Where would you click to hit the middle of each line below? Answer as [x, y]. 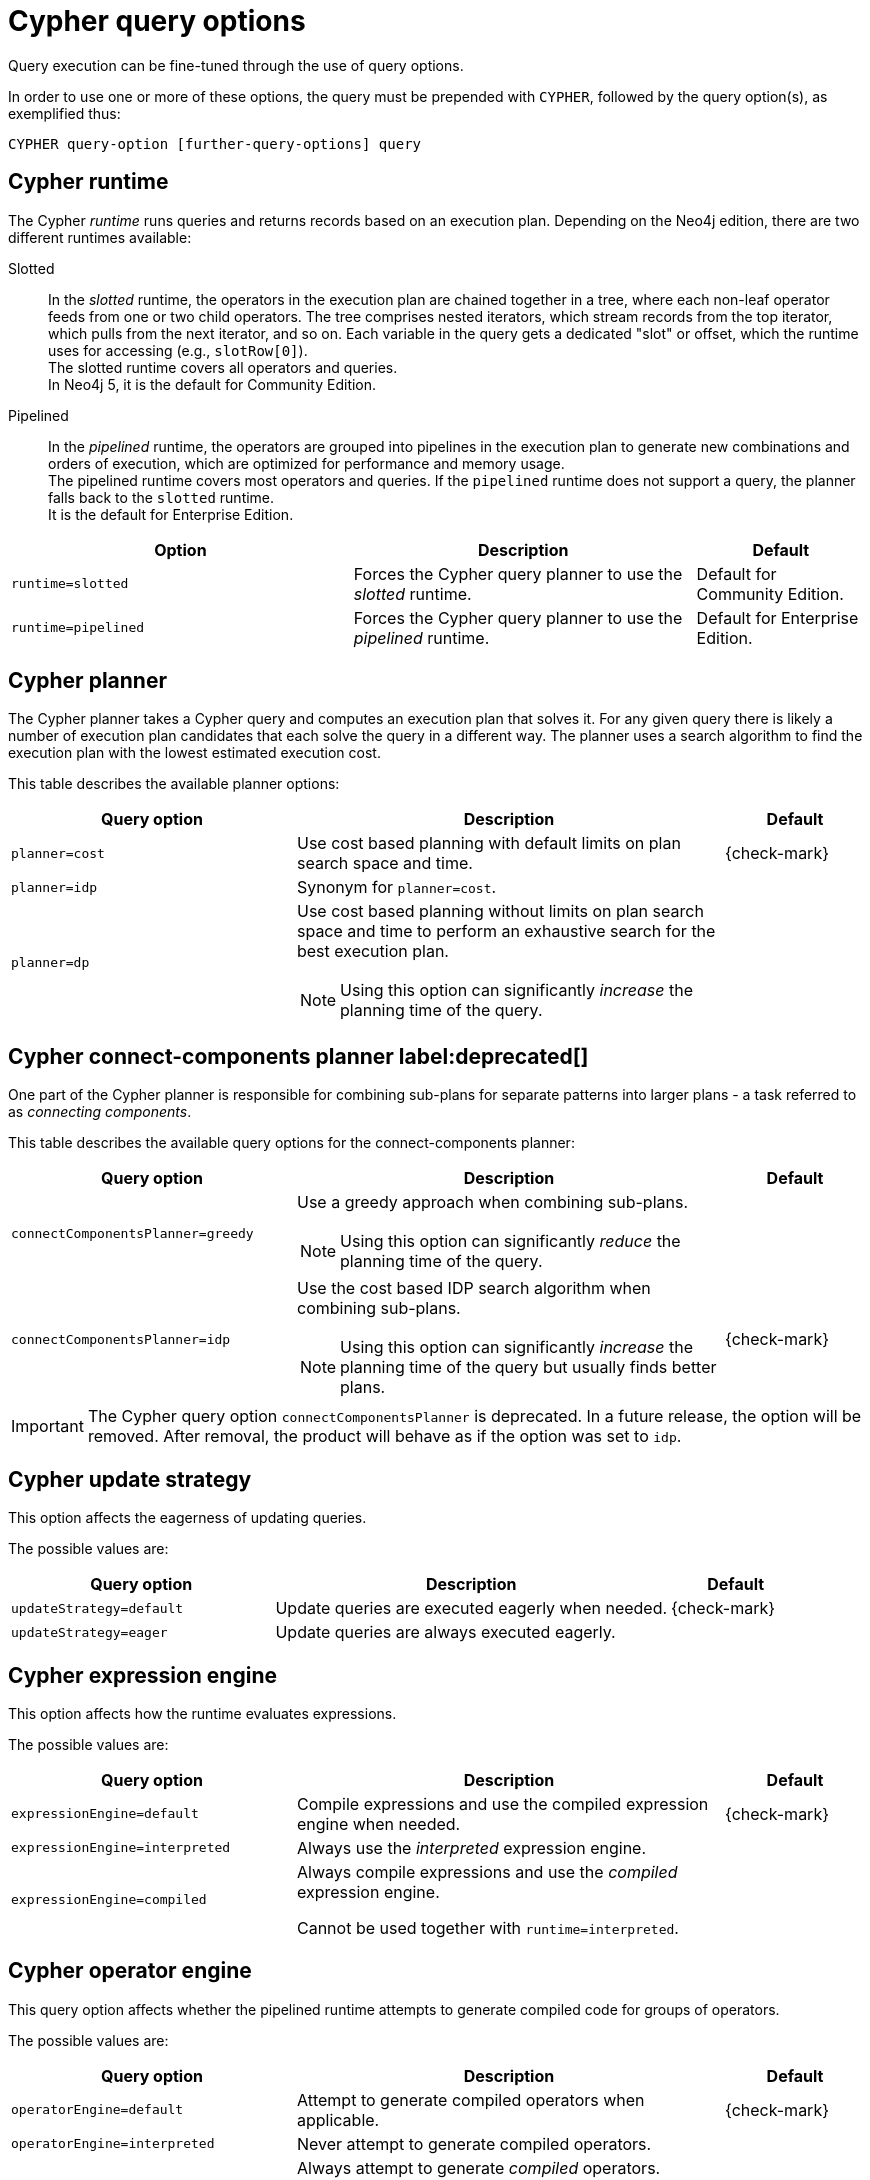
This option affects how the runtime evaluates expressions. [202, 1713]
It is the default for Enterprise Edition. [171, 514]
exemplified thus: [64, 113]
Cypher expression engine [142, 1675]
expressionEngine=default [105, 1814]
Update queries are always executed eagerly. [445, 1632]
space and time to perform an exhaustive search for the [506, 931]
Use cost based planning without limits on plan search [500, 911]
